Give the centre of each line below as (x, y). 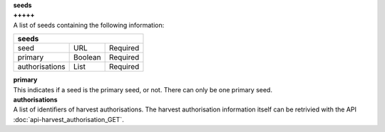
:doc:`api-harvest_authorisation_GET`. (68, 119)
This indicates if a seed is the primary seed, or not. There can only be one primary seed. (143, 89)
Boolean (87, 57)
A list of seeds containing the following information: (89, 25)
